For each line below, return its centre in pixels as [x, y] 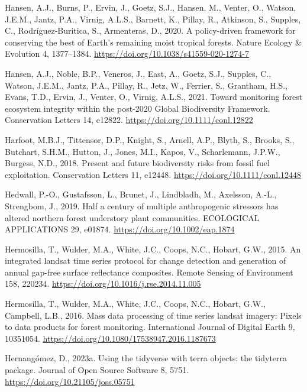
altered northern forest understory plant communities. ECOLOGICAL [132, 217]
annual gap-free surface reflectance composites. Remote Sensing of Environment [149, 272]
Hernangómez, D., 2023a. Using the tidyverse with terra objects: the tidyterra [146, 358]
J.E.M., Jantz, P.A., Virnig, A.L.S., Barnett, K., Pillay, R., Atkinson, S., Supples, [153, 19]
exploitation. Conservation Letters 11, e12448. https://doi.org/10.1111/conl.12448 [153, 174]
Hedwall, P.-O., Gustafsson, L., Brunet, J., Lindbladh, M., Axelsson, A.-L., [141, 194]
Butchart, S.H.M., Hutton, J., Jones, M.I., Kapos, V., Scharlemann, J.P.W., [143, 151]
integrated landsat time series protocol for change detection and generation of [146, 260]
